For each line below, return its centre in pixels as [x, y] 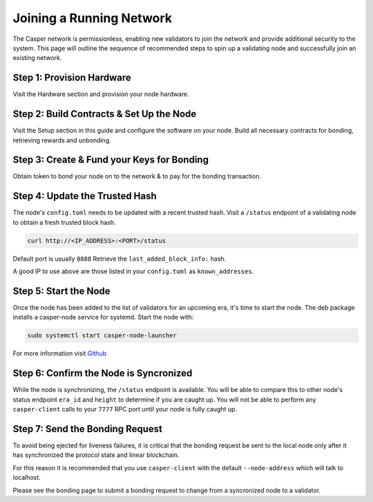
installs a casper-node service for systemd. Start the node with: [103, 317]
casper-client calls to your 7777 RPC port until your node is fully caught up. [125, 409]
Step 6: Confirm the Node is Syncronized [103, 373]
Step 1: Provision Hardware [72, 78]
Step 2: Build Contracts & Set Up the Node [105, 114]
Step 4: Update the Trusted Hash [85, 196]
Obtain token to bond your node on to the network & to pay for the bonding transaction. [137, 176]
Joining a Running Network [93, 18]
